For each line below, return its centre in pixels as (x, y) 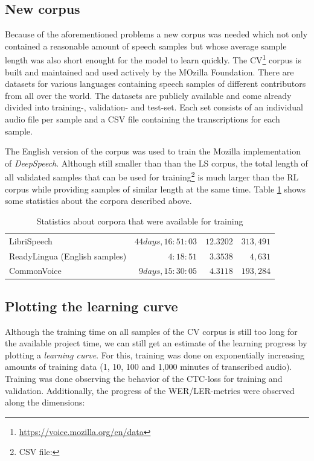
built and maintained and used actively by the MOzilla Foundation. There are (149, 72)
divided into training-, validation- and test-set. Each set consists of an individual (154, 107)
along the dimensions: (45, 402)
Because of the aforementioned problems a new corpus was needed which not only (156, 34)
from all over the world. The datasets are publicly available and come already (148, 95)
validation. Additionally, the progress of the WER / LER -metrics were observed (150, 390)
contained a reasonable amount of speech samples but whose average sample (146, 46)
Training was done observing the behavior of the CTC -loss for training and (144, 379)
